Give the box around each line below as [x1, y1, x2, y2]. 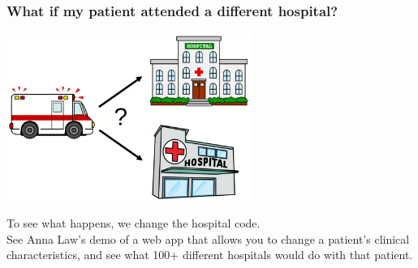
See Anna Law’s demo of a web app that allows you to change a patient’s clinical [6, 230, 410, 247]
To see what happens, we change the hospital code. [6, 215, 261, 232]
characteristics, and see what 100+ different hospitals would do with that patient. [6, 246, 413, 263]
